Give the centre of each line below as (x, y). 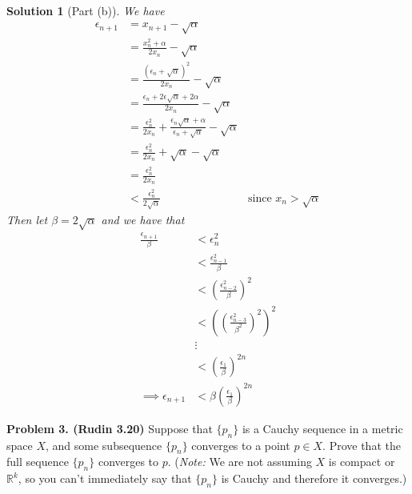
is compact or (362, 462)
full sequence (38, 462)
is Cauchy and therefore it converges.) (314, 478)
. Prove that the (362, 445)
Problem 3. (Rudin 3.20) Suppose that (110, 428)
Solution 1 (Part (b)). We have (86, 10)
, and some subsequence (104, 445)
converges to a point (241, 445)
